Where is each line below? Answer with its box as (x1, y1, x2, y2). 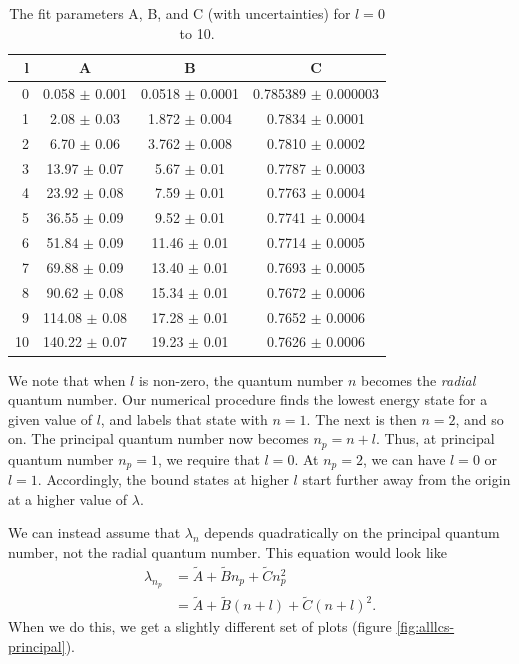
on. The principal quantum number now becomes (8, 428, 309, 449)
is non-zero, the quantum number (138, 369, 344, 390)
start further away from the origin (302, 469, 511, 490)
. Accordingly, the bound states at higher (37, 469, 289, 490)
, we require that (157, 448, 260, 469)
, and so (455, 408, 504, 429)
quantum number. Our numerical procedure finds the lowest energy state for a (8, 389, 488, 410)
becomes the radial (361, 369, 476, 390)
